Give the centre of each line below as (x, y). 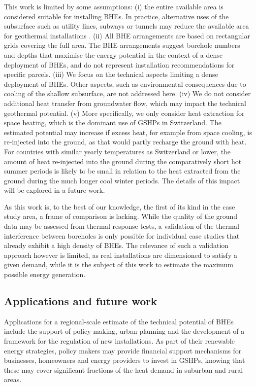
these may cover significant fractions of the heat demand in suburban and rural (124, 369)
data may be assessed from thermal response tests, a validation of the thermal (122, 226)
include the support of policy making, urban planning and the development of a (124, 331)
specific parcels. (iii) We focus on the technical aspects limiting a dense (111, 74)
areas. (13, 379)
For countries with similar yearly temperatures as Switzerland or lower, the (117, 151)
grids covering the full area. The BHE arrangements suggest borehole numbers (122, 45)
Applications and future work (80, 301)
